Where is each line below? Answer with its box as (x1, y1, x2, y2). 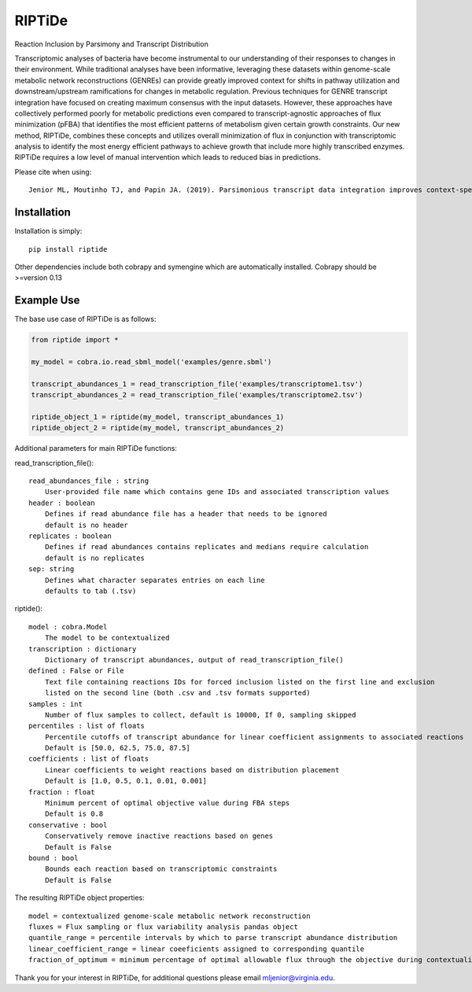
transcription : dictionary (28, 644, 137, 653)
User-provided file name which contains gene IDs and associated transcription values (44, 488, 389, 496)
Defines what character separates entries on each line (44, 575, 265, 585)
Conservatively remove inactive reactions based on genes (44, 832, 274, 841)
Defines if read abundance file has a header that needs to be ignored (44, 510, 327, 518)
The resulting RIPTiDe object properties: (14, 893, 145, 902)
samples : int (28, 699, 83, 708)
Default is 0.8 (44, 809, 104, 818)
